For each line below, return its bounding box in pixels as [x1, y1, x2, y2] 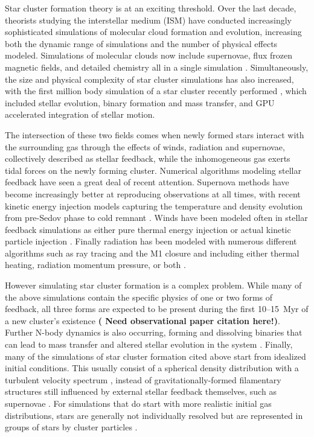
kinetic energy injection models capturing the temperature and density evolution [5, 199, 303, 212]
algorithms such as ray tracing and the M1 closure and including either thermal [5, 246, 300, 259]
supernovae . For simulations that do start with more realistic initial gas [5, 397, 272, 409]
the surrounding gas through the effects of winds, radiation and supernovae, [5, 140, 285, 153]
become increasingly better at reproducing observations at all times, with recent [5, 187, 301, 200]
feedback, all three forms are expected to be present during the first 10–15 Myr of [5, 302, 309, 315]
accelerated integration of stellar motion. [5, 108, 155, 121]
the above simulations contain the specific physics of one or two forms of [5, 290, 273, 303]
